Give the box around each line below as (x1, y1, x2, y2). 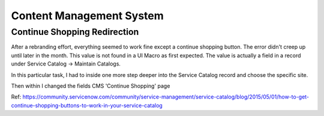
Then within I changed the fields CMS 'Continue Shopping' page (11, 82, 170, 90)
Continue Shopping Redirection (11, 26, 139, 37)
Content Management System (11, 9, 164, 22)
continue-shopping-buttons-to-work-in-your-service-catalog (11, 102, 163, 109)
